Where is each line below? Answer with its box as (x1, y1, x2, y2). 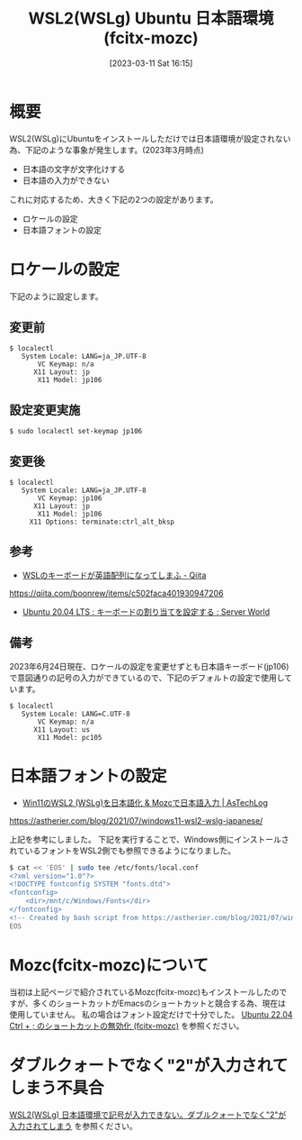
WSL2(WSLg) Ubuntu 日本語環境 (28, 8, 274, 29)
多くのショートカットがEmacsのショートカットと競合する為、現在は (32, 998, 286, 1008)
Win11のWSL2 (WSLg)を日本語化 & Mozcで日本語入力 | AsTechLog (22, 797, 268, 807)
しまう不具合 (9, 1078, 105, 1098)
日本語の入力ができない (22, 175, 110, 186)
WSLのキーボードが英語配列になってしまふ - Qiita (22, 570, 207, 580)
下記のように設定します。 (9, 290, 103, 302)
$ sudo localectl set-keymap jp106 (9, 427, 143, 436)
